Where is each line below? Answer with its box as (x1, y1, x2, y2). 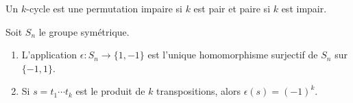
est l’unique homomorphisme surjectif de (147, 47, 318, 62)
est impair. (281, 1, 327, 15)
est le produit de (75, 84, 145, 98)
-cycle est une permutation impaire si (26, 1, 182, 15)
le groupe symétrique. (38, 24, 130, 38)
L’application (21, 47, 77, 62)
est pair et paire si (193, 1, 271, 15)
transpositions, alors (156, 84, 241, 98)
